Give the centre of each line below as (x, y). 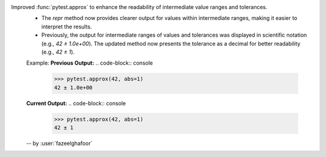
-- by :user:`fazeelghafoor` (59, 143)
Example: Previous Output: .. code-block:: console (90, 63)
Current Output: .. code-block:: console (76, 103)
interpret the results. (67, 27)
